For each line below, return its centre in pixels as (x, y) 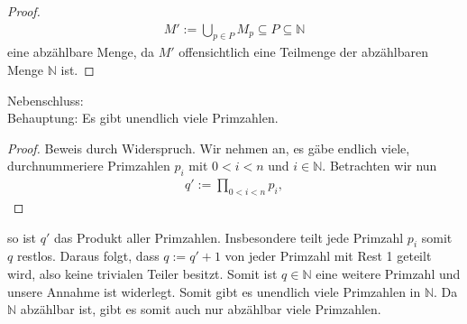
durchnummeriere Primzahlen (89, 166)
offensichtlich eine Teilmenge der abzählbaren (303, 52)
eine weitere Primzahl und (388, 273)
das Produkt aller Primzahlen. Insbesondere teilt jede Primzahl (229, 237)
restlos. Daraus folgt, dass (88, 256)
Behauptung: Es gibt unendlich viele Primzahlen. (143, 118)
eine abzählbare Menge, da (81, 52)
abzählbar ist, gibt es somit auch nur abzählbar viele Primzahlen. (201, 309)
